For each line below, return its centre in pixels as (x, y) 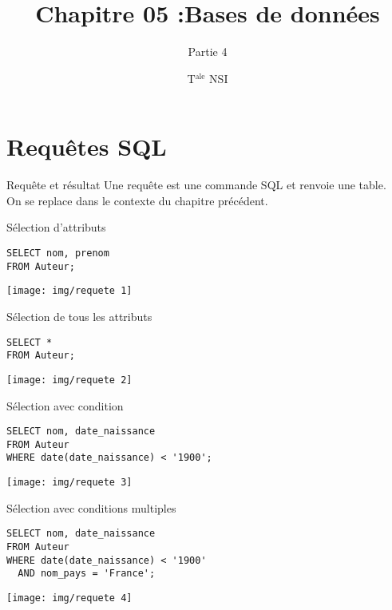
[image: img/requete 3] (69, 483)
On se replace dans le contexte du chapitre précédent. (137, 200)
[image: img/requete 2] (69, 380)
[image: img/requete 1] (69, 291)
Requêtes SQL (87, 147)
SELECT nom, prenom (58, 254)
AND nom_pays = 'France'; (87, 574)
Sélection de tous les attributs (79, 316)
